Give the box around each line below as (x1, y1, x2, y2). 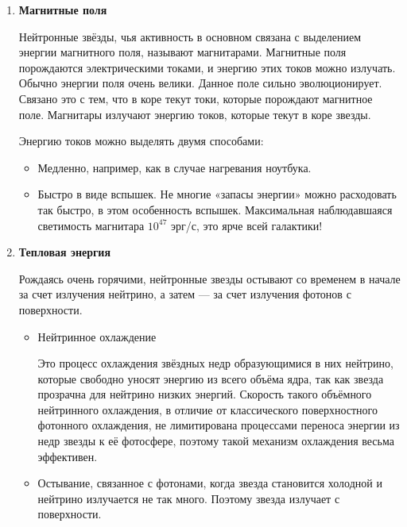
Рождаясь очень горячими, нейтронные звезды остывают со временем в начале (18, 270, 401, 287)
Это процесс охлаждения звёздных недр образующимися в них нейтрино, (37, 355, 393, 371)
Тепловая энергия (18, 244, 110, 260)
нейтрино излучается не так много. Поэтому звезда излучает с (37, 490, 340, 506)
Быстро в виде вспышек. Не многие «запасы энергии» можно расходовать (37, 186, 397, 202)
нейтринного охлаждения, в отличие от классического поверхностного (37, 401, 378, 417)
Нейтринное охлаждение (37, 328, 157, 344)
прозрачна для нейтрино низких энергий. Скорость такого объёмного (37, 386, 372, 402)
